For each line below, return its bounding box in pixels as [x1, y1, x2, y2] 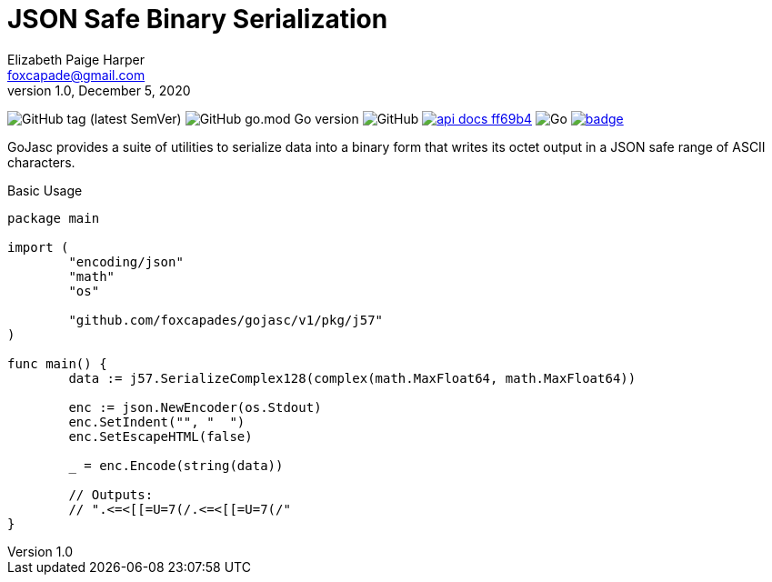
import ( [7, 239, 69, 255]
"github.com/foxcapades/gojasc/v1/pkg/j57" [68, 312, 384, 327]
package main [7, 210, 100, 226]
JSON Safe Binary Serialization [7, 4, 388, 35]
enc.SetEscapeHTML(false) [68, 428, 253, 444]
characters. [7, 154, 75, 170]
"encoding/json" [68, 254, 184, 269]
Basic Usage [7, 182, 83, 198]
